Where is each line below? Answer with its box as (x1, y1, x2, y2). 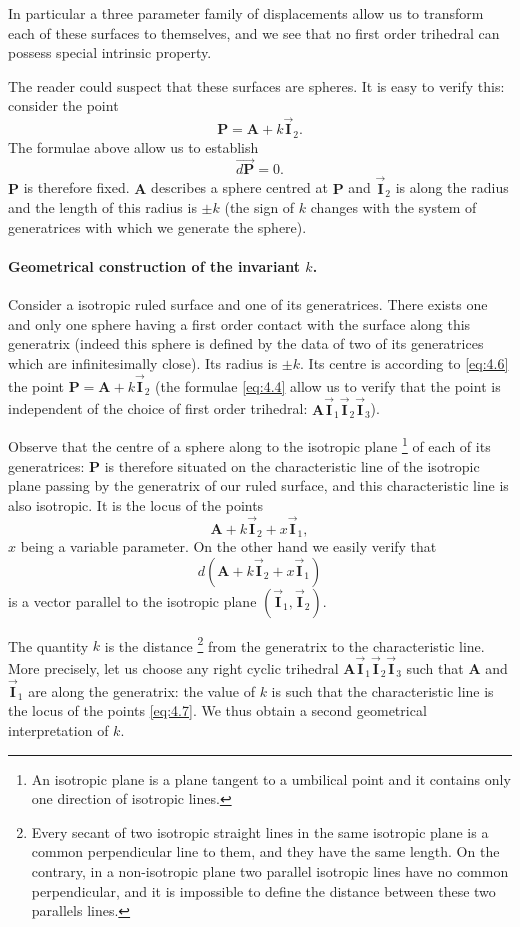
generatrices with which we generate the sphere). (8, 216, 307, 237)
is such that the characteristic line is (271, 680, 494, 701)
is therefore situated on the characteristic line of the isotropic (104, 455, 480, 476)
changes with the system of (310, 197, 477, 218)
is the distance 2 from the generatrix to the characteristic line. (104, 632, 485, 656)
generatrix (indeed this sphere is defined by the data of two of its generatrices (8, 333, 484, 354)
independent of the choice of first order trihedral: (8, 398, 308, 419)
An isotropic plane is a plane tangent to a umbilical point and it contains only (31, 768, 511, 789)
